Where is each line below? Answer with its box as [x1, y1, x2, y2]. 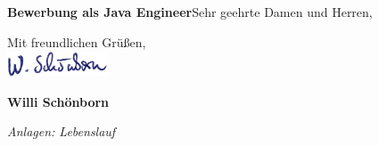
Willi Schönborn [7, 92, 110, 110]
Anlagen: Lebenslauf [7, 122, 116, 141]
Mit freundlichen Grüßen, [7, 32, 146, 51]
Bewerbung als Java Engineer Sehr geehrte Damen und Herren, [7, 3, 373, 20]
